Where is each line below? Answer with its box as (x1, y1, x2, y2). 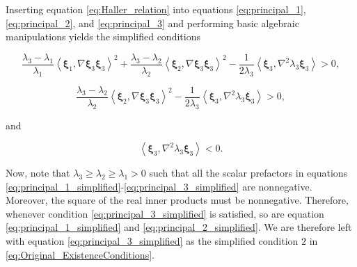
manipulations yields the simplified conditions (6, 29, 200, 44)
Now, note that (6, 165, 70, 180)
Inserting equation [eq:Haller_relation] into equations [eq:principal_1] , (6, 2, 306, 16)
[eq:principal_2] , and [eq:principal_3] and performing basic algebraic (6, 15, 299, 30)
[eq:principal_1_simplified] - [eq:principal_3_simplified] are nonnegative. (6, 179, 312, 193)
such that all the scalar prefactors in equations (149, 165, 348, 180)
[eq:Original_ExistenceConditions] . (6, 247, 154, 261)
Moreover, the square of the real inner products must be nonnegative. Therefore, (6, 193, 349, 207)
